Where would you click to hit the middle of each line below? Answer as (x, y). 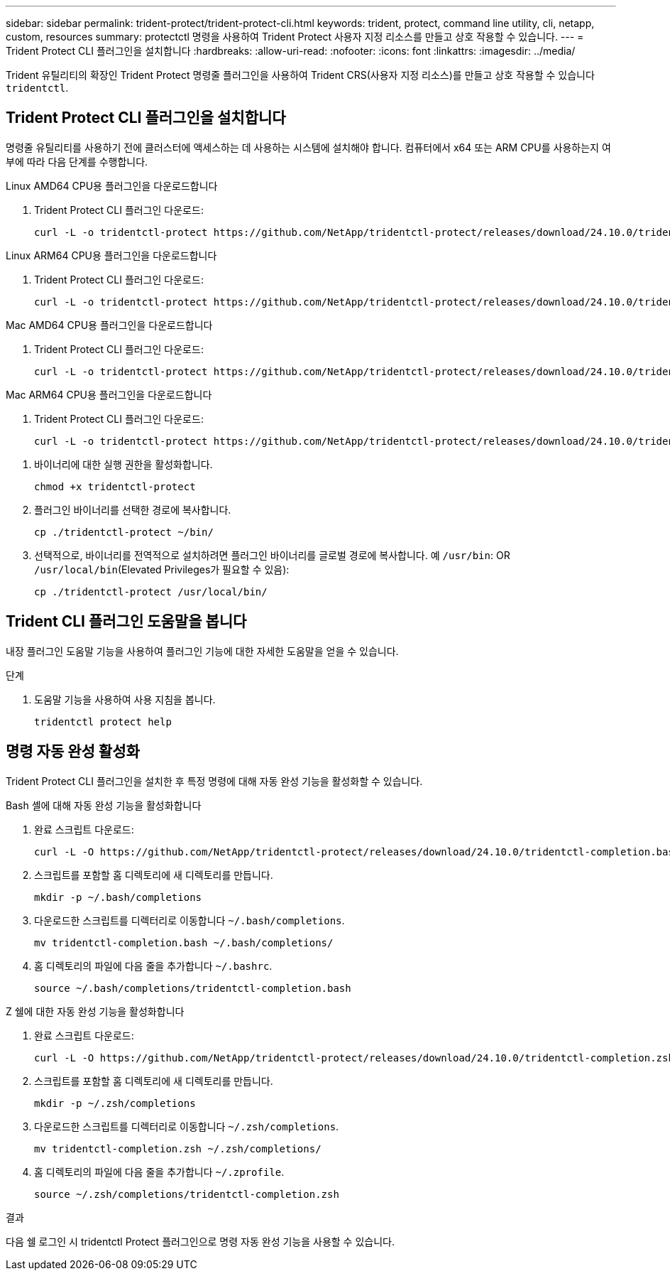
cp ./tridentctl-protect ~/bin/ (124, 532)
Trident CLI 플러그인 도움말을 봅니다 (126, 622)
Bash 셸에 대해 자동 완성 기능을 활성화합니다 (104, 805)
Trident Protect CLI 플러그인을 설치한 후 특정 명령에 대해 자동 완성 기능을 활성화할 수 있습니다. (214, 781)
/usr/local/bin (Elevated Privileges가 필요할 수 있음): (162, 569)
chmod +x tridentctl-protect (115, 486)
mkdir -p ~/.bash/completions (118, 897)
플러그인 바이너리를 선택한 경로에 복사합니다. (133, 509)
